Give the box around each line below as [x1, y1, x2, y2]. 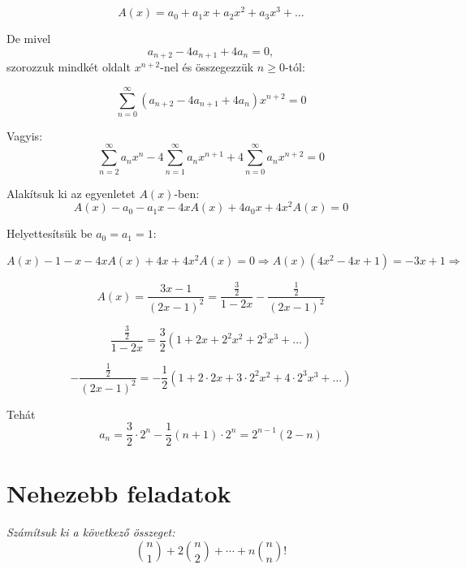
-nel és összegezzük [160, 58, 254, 75]
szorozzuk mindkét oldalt [6, 58, 131, 75]
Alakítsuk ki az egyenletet [6, 184, 136, 201]
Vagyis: [6, 127, 43, 144]
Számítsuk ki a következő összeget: [6, 524, 175, 541]
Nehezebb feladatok [6, 476, 231, 510]
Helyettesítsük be [6, 225, 93, 242]
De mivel [6, 30, 51, 47]
